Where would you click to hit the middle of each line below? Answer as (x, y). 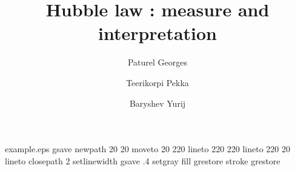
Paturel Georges (157, 62)
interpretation (157, 33)
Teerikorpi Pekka (157, 82)
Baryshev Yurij (157, 103)
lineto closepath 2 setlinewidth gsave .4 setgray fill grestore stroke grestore (143, 160)
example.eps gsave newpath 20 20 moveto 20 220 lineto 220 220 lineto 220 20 (148, 149)
